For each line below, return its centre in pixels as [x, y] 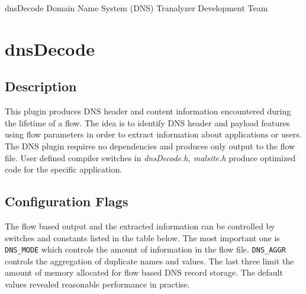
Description [41, 86]
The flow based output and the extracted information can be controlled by [140, 226]
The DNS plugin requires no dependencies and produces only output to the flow [150, 146]
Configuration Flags [67, 201]
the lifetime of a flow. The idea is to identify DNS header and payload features [147, 122]
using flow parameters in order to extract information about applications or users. [153, 134]
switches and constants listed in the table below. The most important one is [142, 237]
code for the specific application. [64, 169]
